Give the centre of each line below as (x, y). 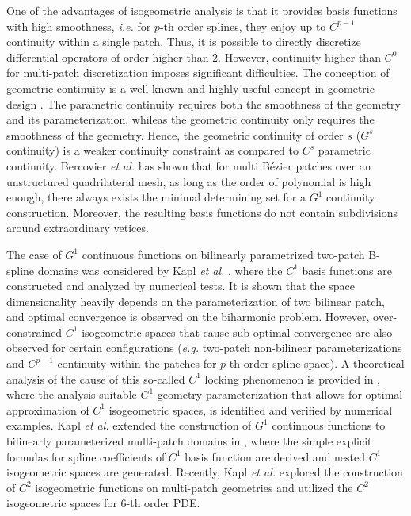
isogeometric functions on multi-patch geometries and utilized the (194, 487)
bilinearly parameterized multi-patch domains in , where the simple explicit (189, 441)
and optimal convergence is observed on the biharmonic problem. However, (188, 317)
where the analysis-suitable (72, 394)
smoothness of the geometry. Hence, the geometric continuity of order (175, 134)
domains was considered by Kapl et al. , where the (160, 270)
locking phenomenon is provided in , (292, 378)
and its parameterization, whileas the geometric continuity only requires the (190, 119)
